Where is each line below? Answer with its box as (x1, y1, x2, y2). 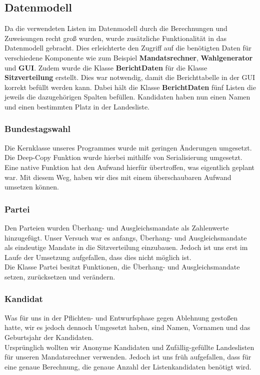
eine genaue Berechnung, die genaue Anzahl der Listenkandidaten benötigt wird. (4, 361, 251, 371)
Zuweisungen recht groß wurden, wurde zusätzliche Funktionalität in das (4, 32, 226, 43)
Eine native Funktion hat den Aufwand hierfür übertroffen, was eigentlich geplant (4, 161, 255, 172)
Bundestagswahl (4, 122, 70, 135)
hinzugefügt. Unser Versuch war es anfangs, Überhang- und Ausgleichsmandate (4, 232, 247, 242)
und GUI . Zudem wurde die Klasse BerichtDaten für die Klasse (4, 62, 207, 72)
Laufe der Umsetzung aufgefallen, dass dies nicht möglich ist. (4, 251, 191, 262)
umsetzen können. (4, 181, 59, 192)
